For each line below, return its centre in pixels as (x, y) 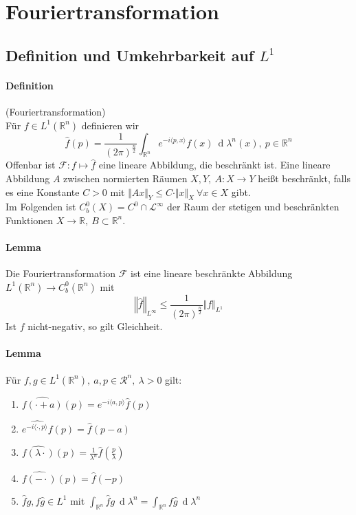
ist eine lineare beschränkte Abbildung (212, 273)
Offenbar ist (31, 165)
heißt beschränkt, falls (304, 178)
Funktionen (30, 220)
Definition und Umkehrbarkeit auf (130, 55)
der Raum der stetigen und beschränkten (253, 207)
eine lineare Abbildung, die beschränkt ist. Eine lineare (214, 165)
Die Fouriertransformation (61, 273)
